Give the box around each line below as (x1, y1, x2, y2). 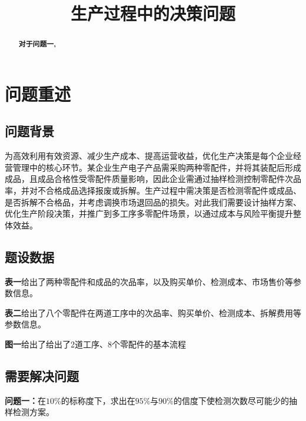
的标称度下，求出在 (61, 394, 135, 406)
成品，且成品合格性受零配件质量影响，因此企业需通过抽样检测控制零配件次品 (5, 173, 301, 185)
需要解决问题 (5, 366, 79, 384)
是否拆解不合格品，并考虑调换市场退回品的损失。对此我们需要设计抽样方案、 (5, 195, 301, 208)
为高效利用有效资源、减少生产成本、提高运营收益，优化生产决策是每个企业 (5, 150, 293, 162)
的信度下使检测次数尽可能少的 (174, 394, 290, 406)
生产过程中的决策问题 (70, 1, 235, 25)
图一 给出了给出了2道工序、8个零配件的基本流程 (5, 337, 186, 350)
